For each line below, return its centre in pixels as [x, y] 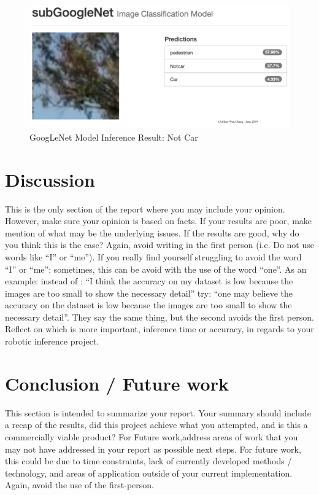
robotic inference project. [52, 341]
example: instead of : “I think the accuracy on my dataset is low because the [149, 281]
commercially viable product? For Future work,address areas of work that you [152, 436]
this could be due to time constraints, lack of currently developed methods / [148, 461]
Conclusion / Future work [117, 383]
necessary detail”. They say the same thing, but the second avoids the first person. [159, 317]
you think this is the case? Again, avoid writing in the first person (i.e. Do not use [159, 245]
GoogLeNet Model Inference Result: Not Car [114, 137]
